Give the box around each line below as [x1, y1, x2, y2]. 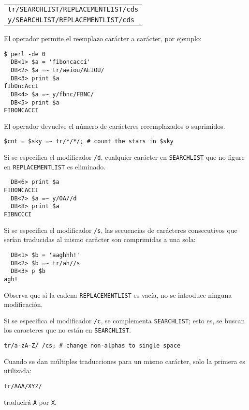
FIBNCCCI [4, 211, 32, 218]
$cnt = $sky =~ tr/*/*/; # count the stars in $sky [4, 138, 174, 145]
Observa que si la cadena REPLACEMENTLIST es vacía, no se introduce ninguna [4, 289, 232, 300]
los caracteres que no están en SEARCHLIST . [4, 325, 131, 335]
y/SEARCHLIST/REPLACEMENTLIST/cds [8, 16, 134, 24]
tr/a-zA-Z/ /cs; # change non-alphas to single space [4, 342, 181, 349]
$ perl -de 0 [4, 50, 45, 58]
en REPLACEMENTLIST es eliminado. [4, 161, 106, 171]
